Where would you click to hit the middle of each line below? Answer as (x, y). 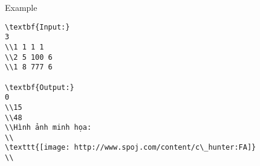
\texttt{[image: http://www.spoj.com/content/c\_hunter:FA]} (131, 148)
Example (21, 7)
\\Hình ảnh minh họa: (48, 128)
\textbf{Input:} (37, 27)
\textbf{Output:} (40, 87)
